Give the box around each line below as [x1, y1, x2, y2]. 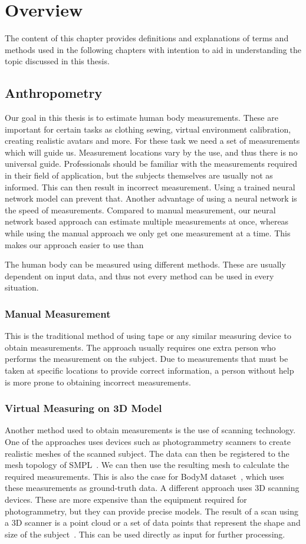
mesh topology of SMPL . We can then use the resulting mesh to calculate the [5, 459, 289, 471]
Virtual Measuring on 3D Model [5, 401, 162, 416]
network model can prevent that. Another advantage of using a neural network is [5, 192, 297, 205]
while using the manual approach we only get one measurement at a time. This [5, 227, 291, 239]
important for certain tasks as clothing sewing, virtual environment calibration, [5, 123, 291, 135]
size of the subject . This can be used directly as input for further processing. [5, 527, 285, 540]
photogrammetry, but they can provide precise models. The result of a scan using [5, 505, 298, 517]
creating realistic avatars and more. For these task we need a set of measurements [5, 134, 300, 147]
